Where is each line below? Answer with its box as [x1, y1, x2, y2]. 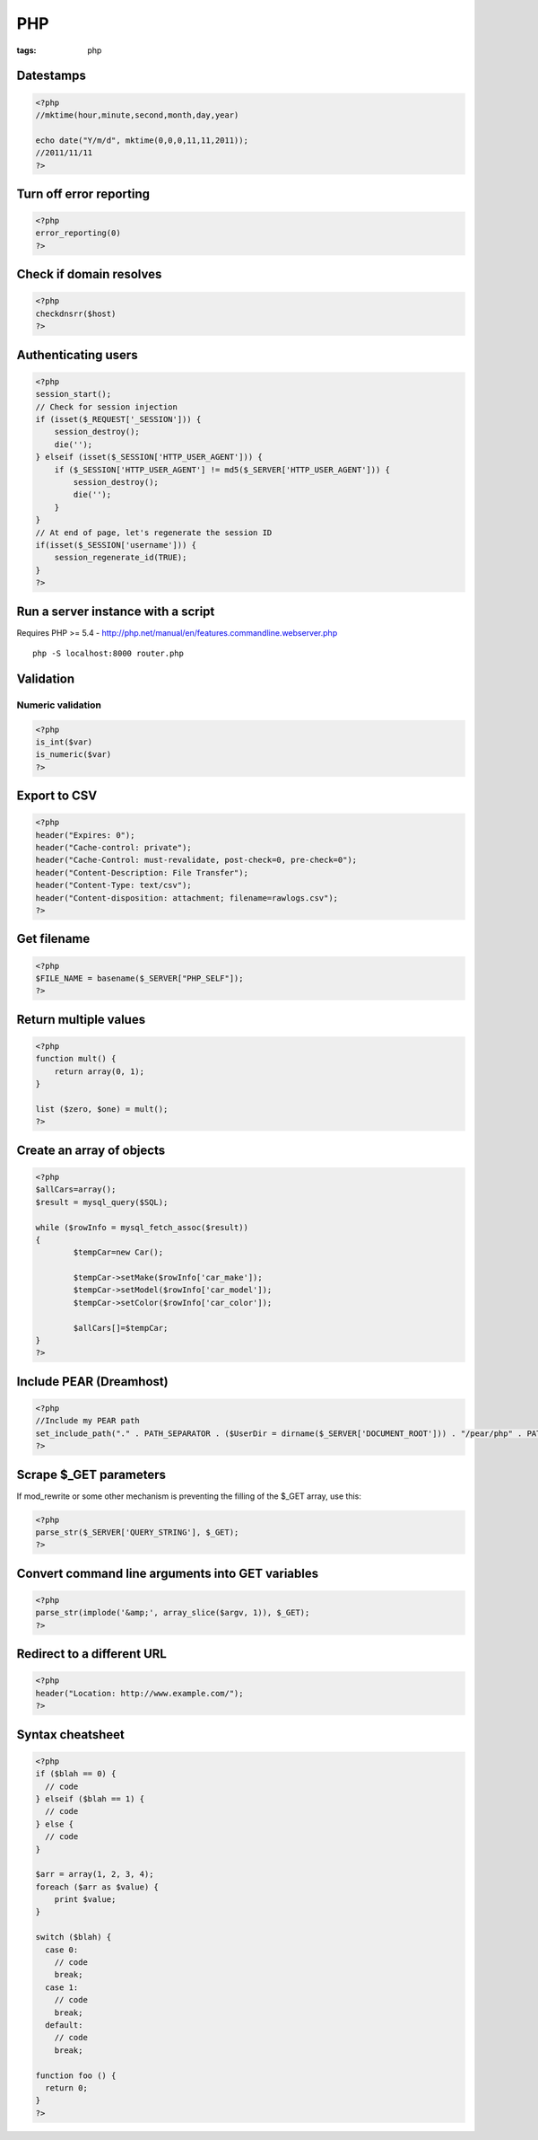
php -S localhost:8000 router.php [32, 647, 184, 658]
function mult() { [35, 1053, 117, 1064]
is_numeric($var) [35, 750, 112, 760]
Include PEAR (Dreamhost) [16, 1374, 169, 1389]
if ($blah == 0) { [35, 1769, 117, 1779]
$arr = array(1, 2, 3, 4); [35, 1869, 154, 1880]
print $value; [54, 1895, 117, 1905]
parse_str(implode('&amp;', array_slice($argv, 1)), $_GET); [35, 1607, 310, 1618]
